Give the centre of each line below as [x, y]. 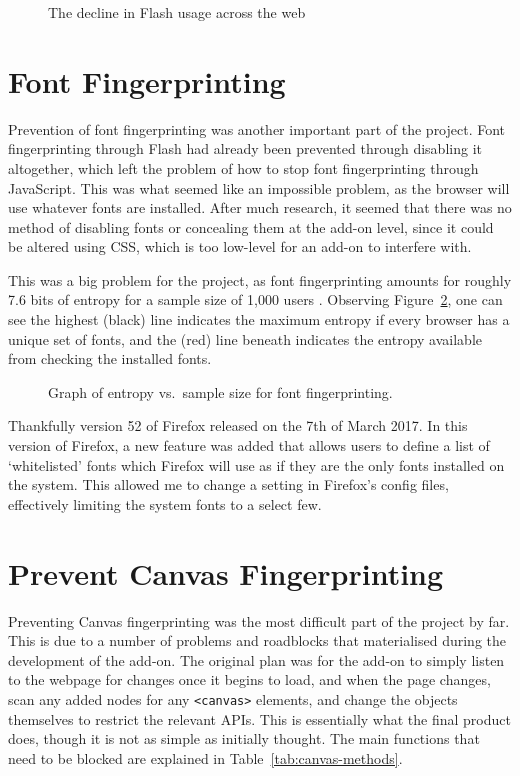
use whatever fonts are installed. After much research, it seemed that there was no [260, 207]
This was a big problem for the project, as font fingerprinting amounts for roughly [260, 279]
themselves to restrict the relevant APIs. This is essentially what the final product [259, 718]
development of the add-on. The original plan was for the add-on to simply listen [256, 659]
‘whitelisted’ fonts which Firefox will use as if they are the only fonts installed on [256, 464]
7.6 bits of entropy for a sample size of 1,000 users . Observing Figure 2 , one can [255, 299]
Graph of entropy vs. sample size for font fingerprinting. [220, 391]
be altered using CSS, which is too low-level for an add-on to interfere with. [240, 246]
